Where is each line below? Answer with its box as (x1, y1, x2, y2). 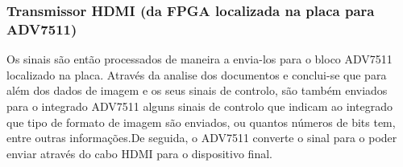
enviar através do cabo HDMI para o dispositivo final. (6, 145, 272, 161)
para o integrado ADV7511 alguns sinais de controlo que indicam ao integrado (6, 97, 393, 114)
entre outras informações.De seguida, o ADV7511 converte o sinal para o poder (6, 129, 397, 146)
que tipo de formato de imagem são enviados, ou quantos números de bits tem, (6, 113, 396, 130)
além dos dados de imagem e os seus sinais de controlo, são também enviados (6, 82, 388, 99)
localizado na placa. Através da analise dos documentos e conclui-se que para (6, 66, 387, 83)
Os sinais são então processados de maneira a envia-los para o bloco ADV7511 (6, 51, 393, 67)
